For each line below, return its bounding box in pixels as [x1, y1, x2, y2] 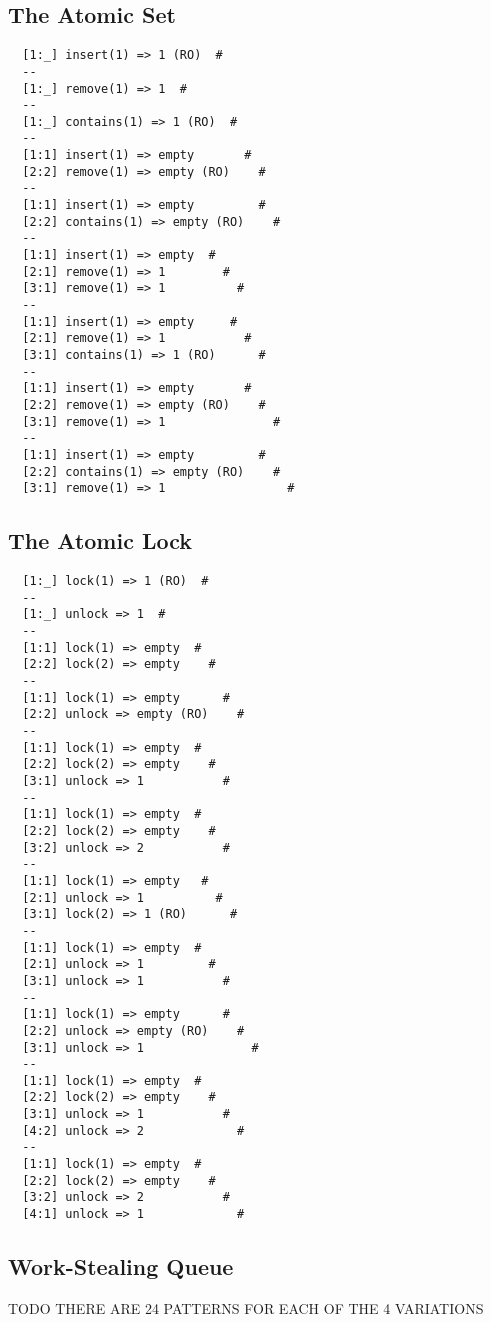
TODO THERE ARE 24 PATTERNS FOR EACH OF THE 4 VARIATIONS [8, 1297, 484, 1318]
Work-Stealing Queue [8, 1251, 234, 1282]
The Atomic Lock [8, 525, 193, 556]
